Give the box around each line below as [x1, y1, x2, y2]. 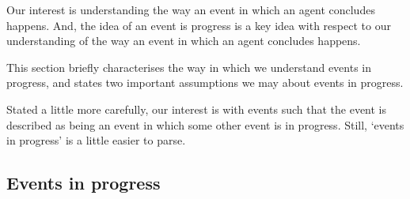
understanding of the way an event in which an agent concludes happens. [6, 32, 361, 49]
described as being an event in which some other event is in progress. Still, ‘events [6, 116, 404, 133]
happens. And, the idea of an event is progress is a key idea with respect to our [6, 17, 391, 33]
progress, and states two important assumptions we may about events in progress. [6, 74, 404, 91]
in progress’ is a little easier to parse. [6, 132, 186, 148]
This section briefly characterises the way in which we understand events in [6, 58, 372, 75]
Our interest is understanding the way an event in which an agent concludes [6, 2, 375, 17]
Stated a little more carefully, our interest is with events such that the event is [6, 100, 387, 117]
